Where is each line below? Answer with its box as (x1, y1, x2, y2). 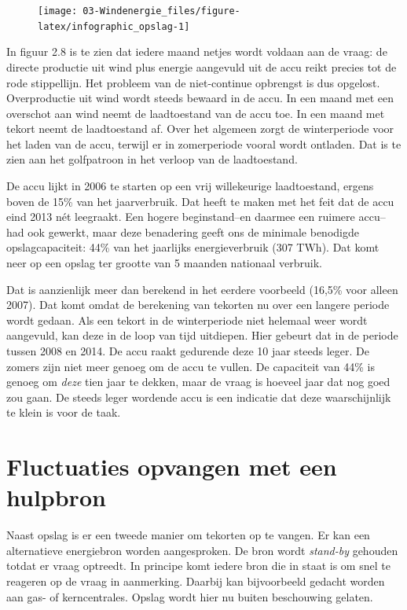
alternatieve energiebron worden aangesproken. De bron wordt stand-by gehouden (6, 542, 398, 558)
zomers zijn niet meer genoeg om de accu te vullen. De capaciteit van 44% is (6, 358, 375, 374)
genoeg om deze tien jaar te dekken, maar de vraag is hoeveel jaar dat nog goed (6, 373, 390, 390)
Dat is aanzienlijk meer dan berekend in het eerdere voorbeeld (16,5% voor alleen (6, 281, 398, 297)
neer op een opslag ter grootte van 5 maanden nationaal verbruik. (6, 255, 323, 271)
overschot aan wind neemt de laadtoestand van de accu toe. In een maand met (6, 105, 385, 121)
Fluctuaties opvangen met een (6, 450, 337, 483)
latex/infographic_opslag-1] (38, 20, 190, 32)
